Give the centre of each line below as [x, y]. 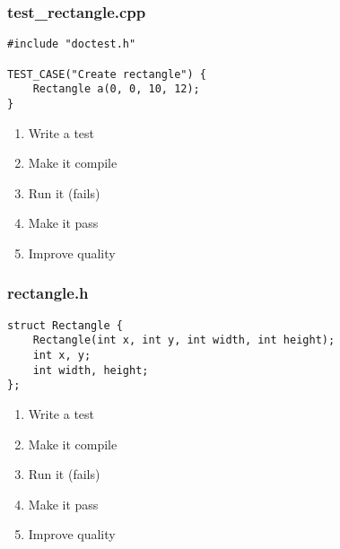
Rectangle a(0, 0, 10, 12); [116, 89]
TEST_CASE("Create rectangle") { [107, 74]
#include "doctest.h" [72, 44]
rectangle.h [48, 293]
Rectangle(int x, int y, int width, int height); [184, 340]
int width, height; [91, 370]
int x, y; [62, 355]
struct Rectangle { [65, 325]
